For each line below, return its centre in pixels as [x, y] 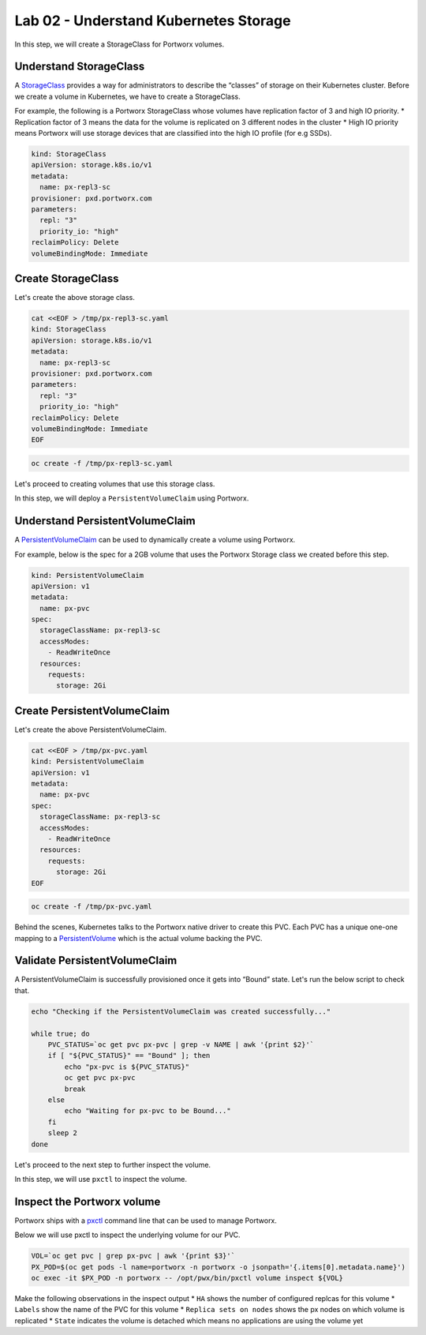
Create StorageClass [67, 278]
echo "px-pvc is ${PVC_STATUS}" [127, 1067]
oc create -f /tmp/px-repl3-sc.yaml [102, 463]
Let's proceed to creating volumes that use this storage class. [115, 484]
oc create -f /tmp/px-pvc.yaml [92, 907]
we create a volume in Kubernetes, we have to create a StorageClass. [127, 96]
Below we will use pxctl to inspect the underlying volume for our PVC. [127, 1235]
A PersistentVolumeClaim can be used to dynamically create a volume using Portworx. [155, 540]
